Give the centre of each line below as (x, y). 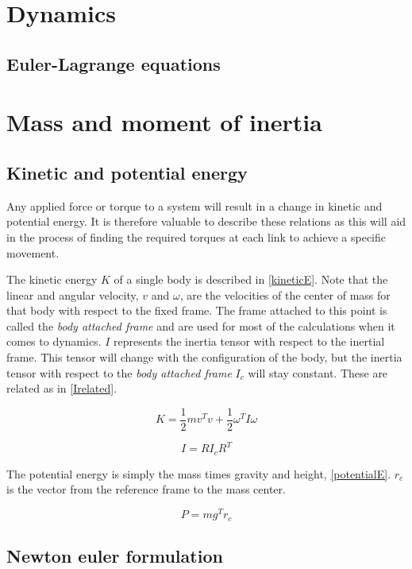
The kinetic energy (52, 279)
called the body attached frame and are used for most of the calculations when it (201, 325)
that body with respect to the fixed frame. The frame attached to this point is (197, 310)
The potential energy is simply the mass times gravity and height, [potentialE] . (199, 473)
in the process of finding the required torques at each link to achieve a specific (196, 236)
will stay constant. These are (318, 372)
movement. (33, 252)
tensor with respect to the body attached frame (119, 372)
